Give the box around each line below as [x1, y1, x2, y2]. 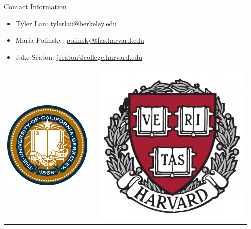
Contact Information [4, 1, 67, 11]
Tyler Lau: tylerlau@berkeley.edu [15, 18, 117, 28]
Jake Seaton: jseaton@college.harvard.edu [15, 51, 142, 62]
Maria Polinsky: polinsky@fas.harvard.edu [15, 35, 144, 45]
